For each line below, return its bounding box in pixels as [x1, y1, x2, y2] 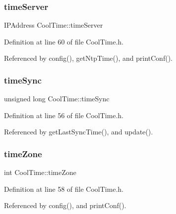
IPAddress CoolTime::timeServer [4, 20, 103, 30]
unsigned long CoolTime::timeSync [4, 93, 110, 104]
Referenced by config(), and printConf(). [4, 200, 127, 211]
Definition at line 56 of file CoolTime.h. [4, 110, 124, 120]
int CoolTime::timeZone [4, 167, 77, 177]
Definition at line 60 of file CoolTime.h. [4, 36, 124, 46]
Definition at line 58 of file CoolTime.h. [4, 183, 124, 194]
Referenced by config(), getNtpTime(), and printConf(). [4, 53, 173, 63]
